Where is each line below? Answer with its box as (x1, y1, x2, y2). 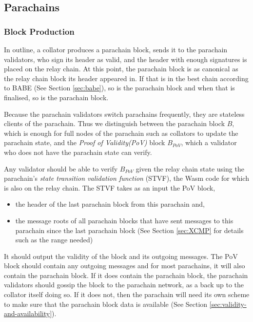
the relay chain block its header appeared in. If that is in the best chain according (4, 73, 249, 83)
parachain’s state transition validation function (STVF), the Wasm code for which (4, 173, 249, 183)
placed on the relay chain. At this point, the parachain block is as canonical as (4, 64, 238, 74)
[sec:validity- (209, 299, 247, 309)
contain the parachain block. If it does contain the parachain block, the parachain (4, 270, 248, 280)
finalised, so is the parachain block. (4, 92, 109, 102)
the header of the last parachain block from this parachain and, (15, 199, 205, 209)
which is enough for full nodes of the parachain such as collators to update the (4, 128, 238, 138)
